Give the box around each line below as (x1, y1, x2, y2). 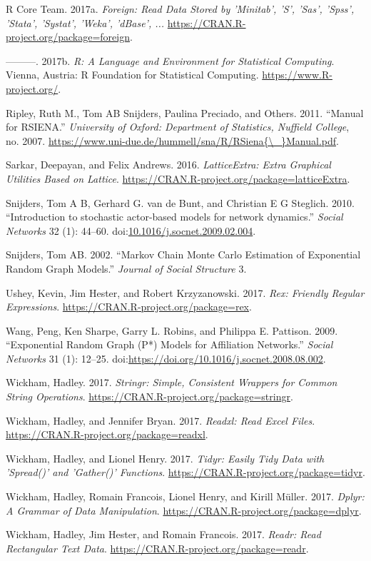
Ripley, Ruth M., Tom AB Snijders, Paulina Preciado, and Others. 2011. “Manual (6, 105, 364, 120)
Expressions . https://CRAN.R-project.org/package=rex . (6, 299, 252, 314)
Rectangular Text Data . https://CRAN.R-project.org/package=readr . (6, 540, 309, 555)
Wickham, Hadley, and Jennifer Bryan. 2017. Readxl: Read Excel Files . (6, 413, 315, 428)
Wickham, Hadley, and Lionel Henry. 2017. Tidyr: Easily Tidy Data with (6, 450, 325, 465)
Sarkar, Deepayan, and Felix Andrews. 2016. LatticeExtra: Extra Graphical (6, 157, 331, 172)
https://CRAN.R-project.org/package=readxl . (6, 427, 208, 442)
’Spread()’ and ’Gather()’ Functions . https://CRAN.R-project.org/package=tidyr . (6, 465, 365, 480)
